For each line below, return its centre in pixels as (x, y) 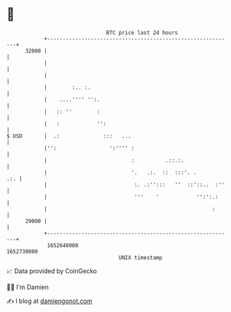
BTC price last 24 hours (142, 33)
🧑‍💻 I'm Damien (28, 287)
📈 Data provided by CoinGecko (52, 271)
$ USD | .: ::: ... (69, 136)
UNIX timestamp (141, 257)
